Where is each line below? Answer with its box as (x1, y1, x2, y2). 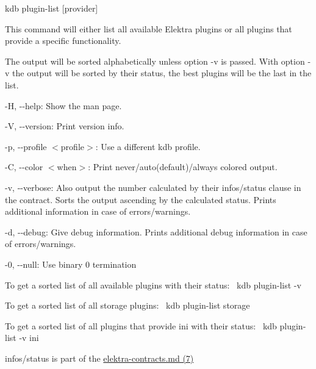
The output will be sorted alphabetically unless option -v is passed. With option (5, 54, 305, 67)
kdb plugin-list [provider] (5, 2, 98, 14)
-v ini (19, 331, 39, 344)
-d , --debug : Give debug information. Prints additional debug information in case (5, 225, 307, 238)
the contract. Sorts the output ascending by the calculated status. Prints (5, 193, 276, 206)
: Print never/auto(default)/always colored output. (88, 160, 278, 173)
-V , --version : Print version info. (5, 120, 124, 132)
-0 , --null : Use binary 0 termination (5, 257, 137, 270)
